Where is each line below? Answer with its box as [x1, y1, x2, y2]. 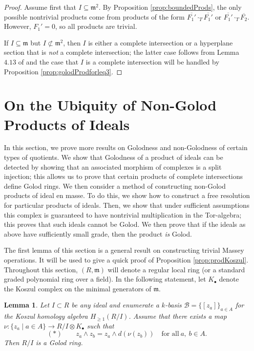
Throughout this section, [4, 264, 78, 274]
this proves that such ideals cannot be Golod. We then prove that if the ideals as [4, 219, 246, 229]
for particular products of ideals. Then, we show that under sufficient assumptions [4, 200, 250, 210]
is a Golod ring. [36, 337, 83, 348]
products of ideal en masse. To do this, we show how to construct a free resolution [4, 190, 250, 200]
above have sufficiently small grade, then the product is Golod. [4, 228, 192, 239]
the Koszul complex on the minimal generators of [4, 283, 151, 293]
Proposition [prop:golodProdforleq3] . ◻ [4, 66, 123, 76]
